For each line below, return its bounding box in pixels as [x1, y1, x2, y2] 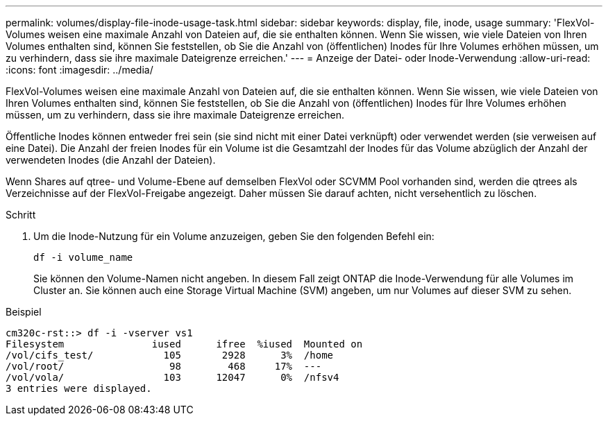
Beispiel [6, 306, 42, 318]
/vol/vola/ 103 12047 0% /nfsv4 [6, 372, 339, 383]
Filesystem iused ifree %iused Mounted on [6, 338, 363, 350]
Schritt [6, 209, 36, 221]
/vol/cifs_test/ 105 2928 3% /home [6, 350, 334, 361]
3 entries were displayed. [6, 383, 152, 394]
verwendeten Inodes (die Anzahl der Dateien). [6, 154, 216, 166]
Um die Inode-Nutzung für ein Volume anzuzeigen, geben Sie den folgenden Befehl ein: [33, 230, 434, 242]
